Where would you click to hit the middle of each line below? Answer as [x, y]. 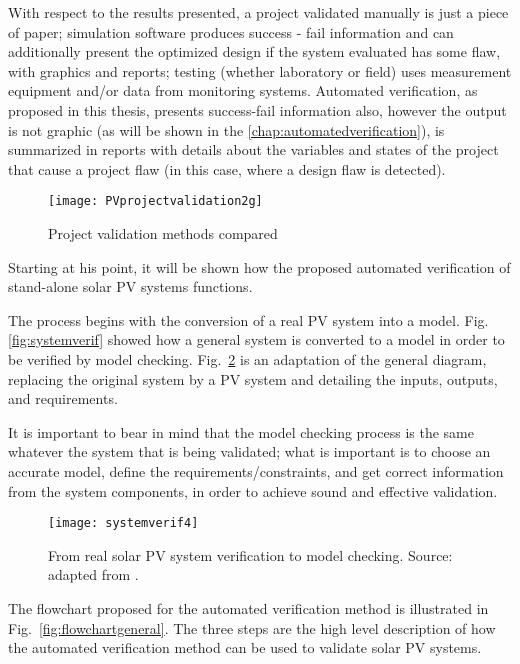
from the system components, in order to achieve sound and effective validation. [253, 490]
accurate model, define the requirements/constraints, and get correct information [256, 470]
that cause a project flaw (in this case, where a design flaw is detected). [227, 168]
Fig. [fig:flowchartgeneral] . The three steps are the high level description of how [252, 627]
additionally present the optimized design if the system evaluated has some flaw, [254, 51]
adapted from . [93, 574]
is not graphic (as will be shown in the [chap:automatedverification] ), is [226, 129]
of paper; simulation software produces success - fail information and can [231, 31]
